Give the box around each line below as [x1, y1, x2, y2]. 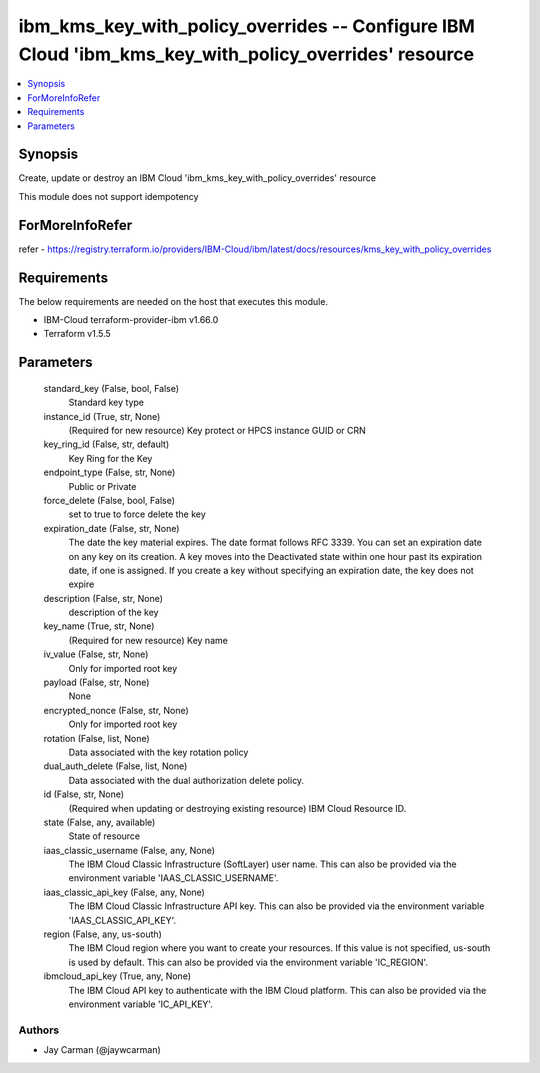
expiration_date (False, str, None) [43, 522, 180, 534]
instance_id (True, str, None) [43, 410, 161, 422]
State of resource [68, 830, 141, 842]
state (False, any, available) [43, 816, 156, 828]
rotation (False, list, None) [43, 732, 150, 744]
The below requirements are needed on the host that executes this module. [18, 295, 329, 307]
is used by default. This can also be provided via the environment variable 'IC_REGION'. [68, 956, 429, 968]
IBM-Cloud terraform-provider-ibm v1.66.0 [43, 314, 219, 326]
